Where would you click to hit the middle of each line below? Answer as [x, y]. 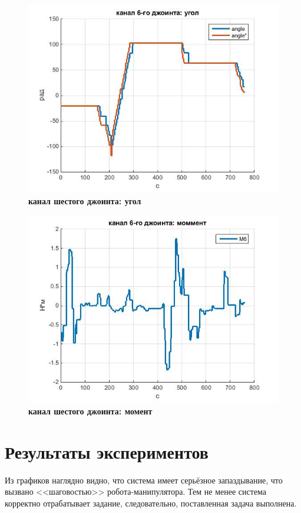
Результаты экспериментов [107, 451]
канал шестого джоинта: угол [85, 200]
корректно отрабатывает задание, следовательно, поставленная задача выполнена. [151, 503]
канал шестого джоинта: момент [90, 411]
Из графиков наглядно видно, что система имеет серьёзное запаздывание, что [144, 480]
